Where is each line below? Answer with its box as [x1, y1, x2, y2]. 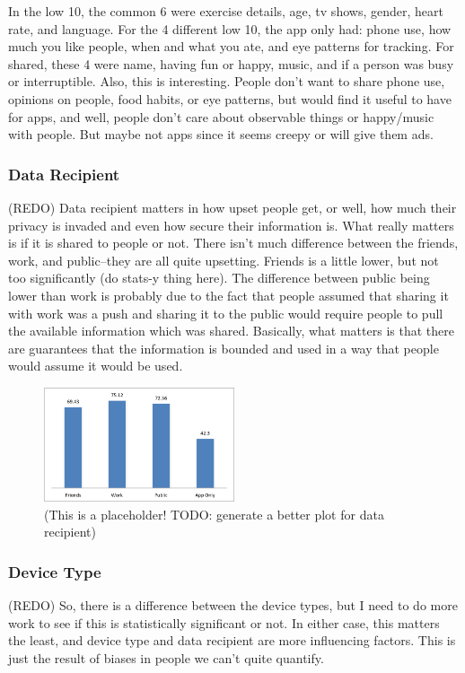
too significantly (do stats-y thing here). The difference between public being [8, 268, 430, 287]
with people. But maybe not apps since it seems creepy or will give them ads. [8, 125, 434, 144]
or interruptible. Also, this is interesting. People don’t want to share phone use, [8, 72, 445, 91]
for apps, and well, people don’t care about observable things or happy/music [8, 107, 434, 126]
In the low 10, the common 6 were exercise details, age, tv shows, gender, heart [8, 2, 443, 20]
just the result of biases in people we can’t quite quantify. [8, 648, 324, 667]
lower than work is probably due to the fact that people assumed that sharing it [8, 285, 449, 304]
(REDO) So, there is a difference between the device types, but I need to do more [8, 596, 458, 615]
